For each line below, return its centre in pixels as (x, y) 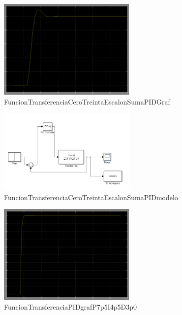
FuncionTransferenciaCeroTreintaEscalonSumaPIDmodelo (91, 197)
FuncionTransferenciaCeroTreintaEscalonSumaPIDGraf (87, 101)
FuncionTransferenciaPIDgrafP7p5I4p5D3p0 (70, 307)
